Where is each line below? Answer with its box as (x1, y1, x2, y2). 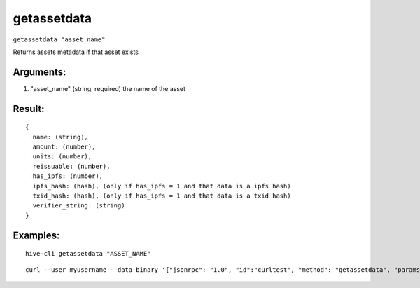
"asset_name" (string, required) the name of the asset (30, 84, 185, 92)
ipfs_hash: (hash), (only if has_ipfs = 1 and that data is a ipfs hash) (32, 182, 291, 190)
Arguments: (13, 66, 66, 78)
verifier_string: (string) (32, 202, 125, 210)
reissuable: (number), (32, 162, 111, 170)
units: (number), (32, 153, 92, 160)
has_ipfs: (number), (32, 172, 104, 180)
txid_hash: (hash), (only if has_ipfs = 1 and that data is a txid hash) (32, 191, 291, 200)
